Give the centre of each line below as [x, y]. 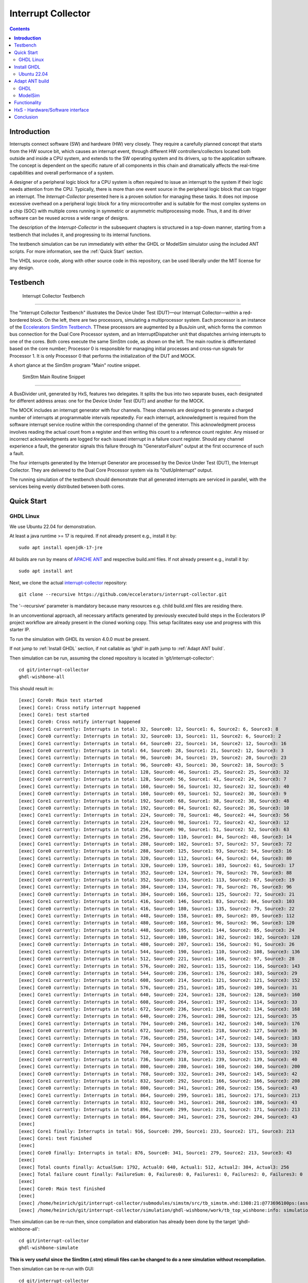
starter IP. [20, 630]
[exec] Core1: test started [54, 714]
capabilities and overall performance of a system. [62, 172]
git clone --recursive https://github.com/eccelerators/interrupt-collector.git [123, 594]
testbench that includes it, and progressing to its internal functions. [80, 235]
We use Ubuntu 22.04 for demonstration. [53, 527]
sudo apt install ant [46, 571]
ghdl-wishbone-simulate [49, 1248]
